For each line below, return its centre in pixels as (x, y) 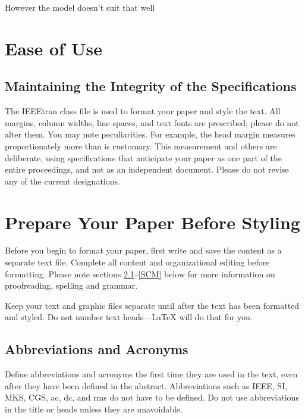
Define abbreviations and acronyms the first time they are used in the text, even (151, 374)
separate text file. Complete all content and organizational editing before (137, 262)
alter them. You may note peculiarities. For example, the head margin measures (150, 134)
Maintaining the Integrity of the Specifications (151, 86)
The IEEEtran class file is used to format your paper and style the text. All (143, 111)
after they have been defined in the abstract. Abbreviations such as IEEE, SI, (146, 385)
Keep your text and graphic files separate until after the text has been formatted (152, 305)
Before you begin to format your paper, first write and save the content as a (143, 250)
